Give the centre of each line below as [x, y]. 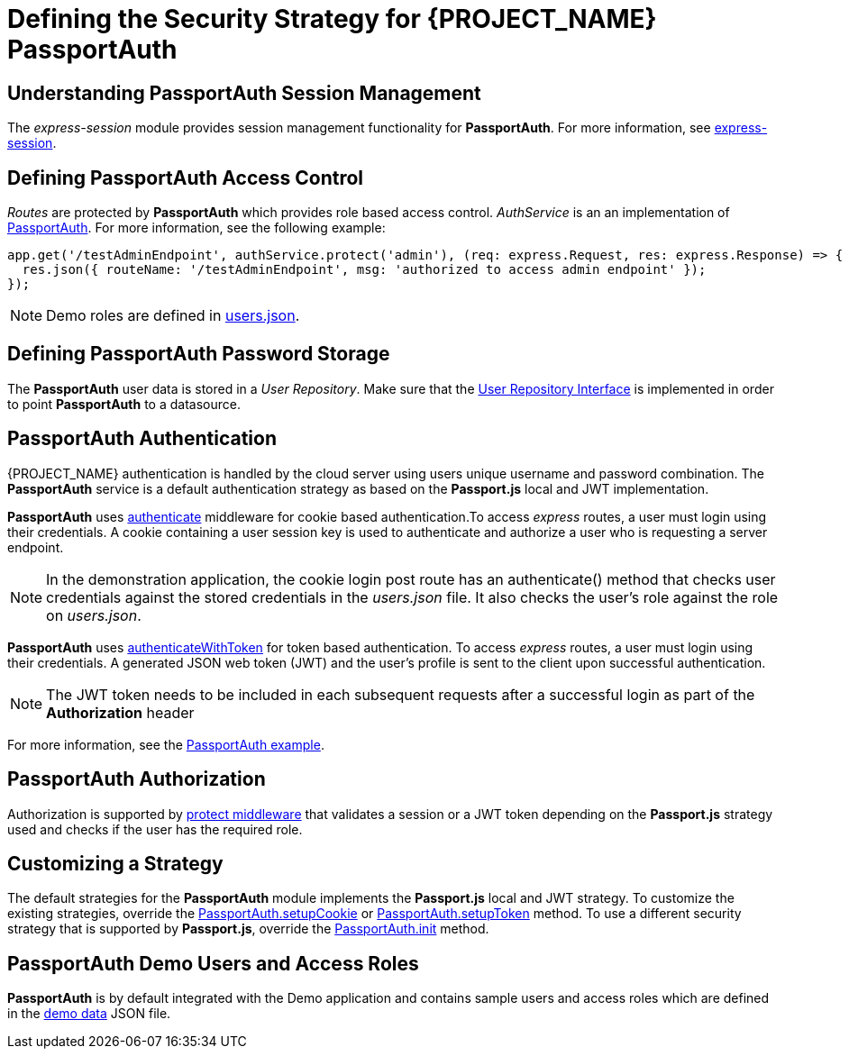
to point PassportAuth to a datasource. [124, 404]
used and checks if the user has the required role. [155, 829]
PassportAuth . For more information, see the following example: [196, 228]
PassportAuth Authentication [142, 439]
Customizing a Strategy [115, 863]
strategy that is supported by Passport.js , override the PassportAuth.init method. [248, 929]
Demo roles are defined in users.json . [173, 316]
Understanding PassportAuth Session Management [244, 93]
